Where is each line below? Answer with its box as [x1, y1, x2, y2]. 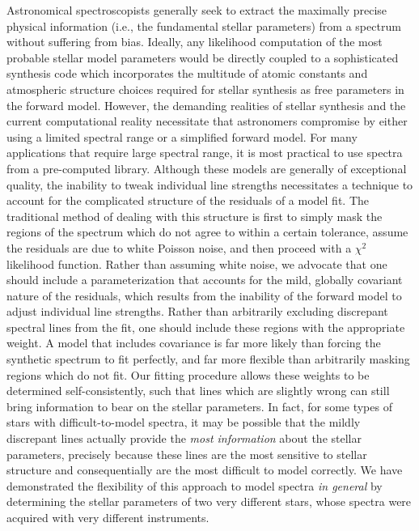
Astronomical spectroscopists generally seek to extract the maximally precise [6, 2, 387, 18]
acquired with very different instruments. [6, 509, 209, 525]
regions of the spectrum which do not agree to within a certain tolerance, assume [6, 223, 408, 240]
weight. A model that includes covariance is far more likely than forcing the [6, 334, 381, 351]
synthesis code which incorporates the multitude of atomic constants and [6, 65, 368, 82]
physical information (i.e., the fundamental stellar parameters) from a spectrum [6, 17, 401, 34]
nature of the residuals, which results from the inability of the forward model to [6, 287, 402, 304]
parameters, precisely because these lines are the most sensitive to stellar [6, 445, 367, 462]
